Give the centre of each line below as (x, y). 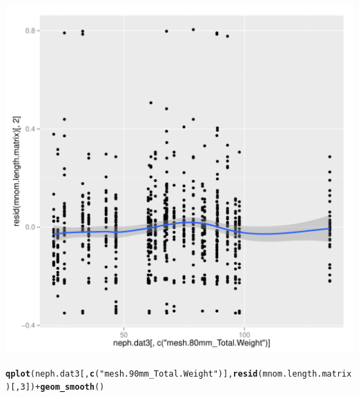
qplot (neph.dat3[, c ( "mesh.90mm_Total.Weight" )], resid (132, 374)
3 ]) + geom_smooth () (62, 387)
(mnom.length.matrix (305, 374)
